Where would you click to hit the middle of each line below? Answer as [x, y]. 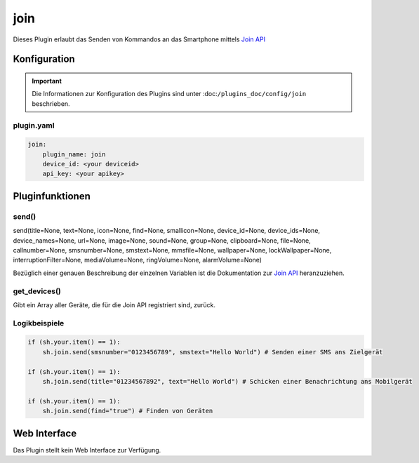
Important [47, 81]
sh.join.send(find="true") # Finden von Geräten [128, 411]
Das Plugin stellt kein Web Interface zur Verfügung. [87, 450]
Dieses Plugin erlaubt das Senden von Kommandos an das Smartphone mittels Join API [139, 39]
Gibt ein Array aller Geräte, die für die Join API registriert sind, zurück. [114, 304]
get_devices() [37, 291]
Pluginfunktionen [52, 196]
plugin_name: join [74, 154]
